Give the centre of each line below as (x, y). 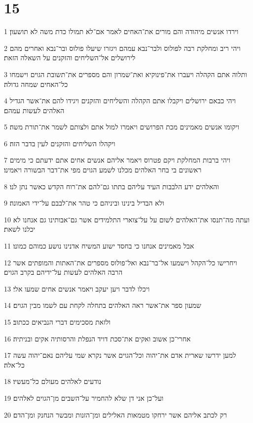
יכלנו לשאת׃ (20, 229)
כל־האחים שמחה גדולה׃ (36, 84)
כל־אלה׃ (14, 364)
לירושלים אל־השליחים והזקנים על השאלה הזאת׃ (70, 58)
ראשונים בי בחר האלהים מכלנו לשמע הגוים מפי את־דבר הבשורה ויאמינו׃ (103, 170)
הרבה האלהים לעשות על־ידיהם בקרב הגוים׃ (63, 272)
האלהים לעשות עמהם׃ (34, 110)
